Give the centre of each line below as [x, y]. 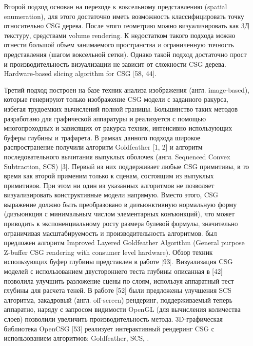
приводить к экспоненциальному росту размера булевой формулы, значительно [121, 223]
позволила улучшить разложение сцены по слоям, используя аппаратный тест [119, 280]
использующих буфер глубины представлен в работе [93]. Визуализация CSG [118, 261]
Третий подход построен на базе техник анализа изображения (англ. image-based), [127, 89]
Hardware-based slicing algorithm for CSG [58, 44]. [80, 73]
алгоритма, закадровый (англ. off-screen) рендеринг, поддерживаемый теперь [118, 299]
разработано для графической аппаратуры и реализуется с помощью [105, 118]
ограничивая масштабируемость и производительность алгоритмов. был [110, 233]
